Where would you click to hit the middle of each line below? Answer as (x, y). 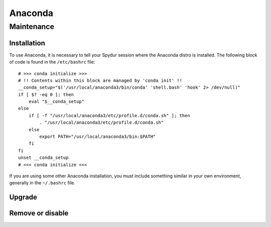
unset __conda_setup (43, 158)
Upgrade (23, 197)
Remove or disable (39, 213)
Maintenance (32, 27)
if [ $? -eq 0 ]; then (46, 94)
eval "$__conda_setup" (56, 102)
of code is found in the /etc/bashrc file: (52, 62)
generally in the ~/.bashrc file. (42, 183)
